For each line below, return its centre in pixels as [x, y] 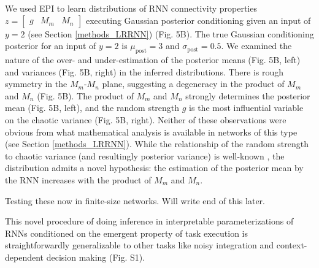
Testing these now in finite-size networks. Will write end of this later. [135, 200]
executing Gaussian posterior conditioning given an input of [198, 20]
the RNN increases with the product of [78, 179]
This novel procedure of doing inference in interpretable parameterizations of [149, 221]
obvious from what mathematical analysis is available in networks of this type [151, 132]
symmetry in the [36, 84]
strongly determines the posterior [248, 95]
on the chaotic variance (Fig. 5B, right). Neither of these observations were [146, 119]
